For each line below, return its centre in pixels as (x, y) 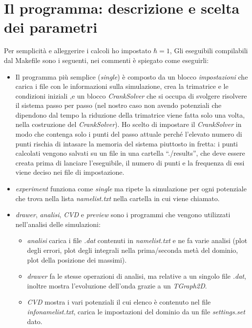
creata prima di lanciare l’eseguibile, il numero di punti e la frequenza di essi (130, 162)
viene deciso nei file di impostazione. (70, 172)
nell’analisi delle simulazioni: (58, 224)
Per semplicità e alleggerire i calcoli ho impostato (78, 51)
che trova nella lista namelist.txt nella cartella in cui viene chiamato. (117, 198)
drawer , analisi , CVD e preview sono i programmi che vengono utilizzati (123, 215)
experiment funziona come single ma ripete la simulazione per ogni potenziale (131, 189)
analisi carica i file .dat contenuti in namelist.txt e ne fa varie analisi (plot (137, 240)
